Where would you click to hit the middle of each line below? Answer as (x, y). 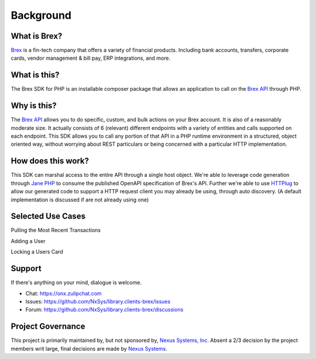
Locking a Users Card (37, 252)
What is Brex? (37, 36)
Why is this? (34, 106)
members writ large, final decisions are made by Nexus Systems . (89, 348)
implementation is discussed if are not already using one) (80, 200)
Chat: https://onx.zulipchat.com (63, 293)
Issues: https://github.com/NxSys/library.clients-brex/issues (98, 301)
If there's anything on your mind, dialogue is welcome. (76, 283)
